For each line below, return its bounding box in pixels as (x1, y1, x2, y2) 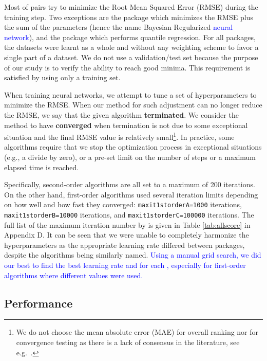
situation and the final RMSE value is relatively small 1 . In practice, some (4, 130, 235, 142)
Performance (4, 295, 73, 311)
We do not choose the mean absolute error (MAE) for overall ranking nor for (16, 327, 259, 337)
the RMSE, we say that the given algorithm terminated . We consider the (4, 109, 239, 120)
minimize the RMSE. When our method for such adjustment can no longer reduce (4, 99, 262, 110)
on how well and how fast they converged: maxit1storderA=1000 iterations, (4, 199, 242, 210)
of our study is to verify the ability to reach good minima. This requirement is (4, 62, 251, 73)
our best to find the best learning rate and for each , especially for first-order (4, 260, 246, 270)
